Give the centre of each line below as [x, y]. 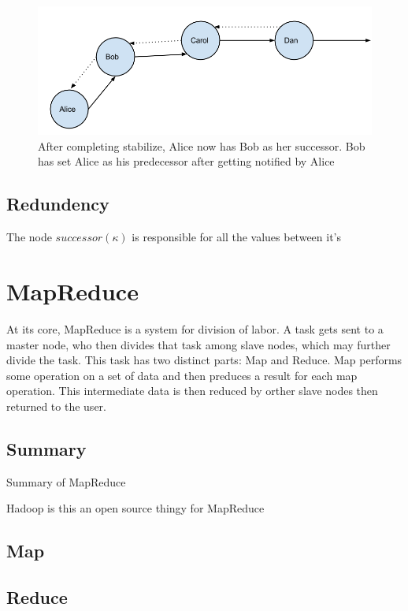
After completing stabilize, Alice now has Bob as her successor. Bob [202, 145]
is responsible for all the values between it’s [237, 237]
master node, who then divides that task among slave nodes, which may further [198, 344]
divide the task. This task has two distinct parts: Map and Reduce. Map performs [204, 360]
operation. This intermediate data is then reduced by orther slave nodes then [192, 391]
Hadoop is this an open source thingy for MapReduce [135, 508]
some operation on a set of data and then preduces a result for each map [182, 375]
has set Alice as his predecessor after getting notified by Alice [186, 161]
